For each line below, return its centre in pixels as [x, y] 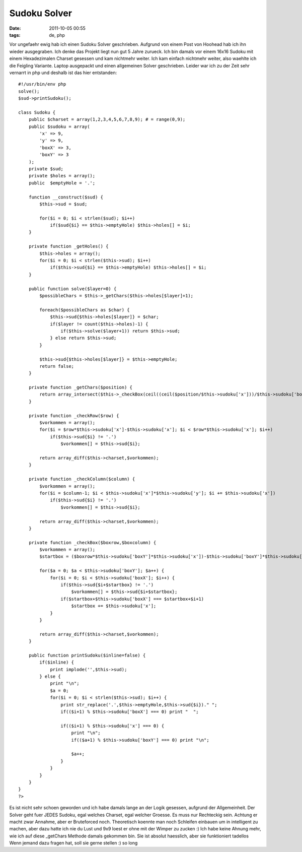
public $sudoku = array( [59, 126]
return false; [57, 366]
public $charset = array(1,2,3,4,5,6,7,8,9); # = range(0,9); [107, 119]
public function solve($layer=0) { [72, 289]
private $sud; [46, 169]
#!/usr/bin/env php [42, 84]
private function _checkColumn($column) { [82, 479]
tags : [15, 35]
